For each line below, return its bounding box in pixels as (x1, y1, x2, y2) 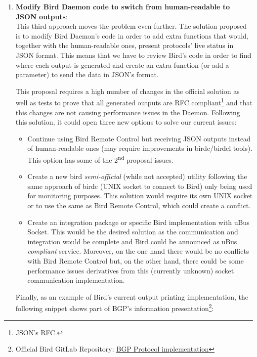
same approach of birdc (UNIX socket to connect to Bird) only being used (27, 180, 252, 191)
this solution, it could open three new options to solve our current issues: (15, 117, 237, 127)
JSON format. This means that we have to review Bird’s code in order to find (15, 49, 252, 60)
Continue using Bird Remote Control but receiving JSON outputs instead (27, 133, 251, 143)
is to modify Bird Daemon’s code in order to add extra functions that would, (15, 30, 249, 41)
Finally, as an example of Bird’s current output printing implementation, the (15, 291, 248, 302)
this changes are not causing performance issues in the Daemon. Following (15, 107, 240, 117)
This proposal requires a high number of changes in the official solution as (15, 86, 240, 96)
